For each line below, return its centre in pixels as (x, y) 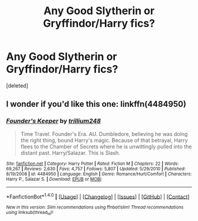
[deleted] (17, 85)
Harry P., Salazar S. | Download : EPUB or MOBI (54, 179)
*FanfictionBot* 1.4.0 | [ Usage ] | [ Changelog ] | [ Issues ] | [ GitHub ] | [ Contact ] (98, 196)
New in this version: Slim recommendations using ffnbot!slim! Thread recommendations (95, 207)
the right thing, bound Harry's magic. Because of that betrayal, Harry (104, 140)
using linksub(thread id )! (30, 213)
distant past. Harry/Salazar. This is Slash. (70, 152)
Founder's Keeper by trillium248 (54, 121)
